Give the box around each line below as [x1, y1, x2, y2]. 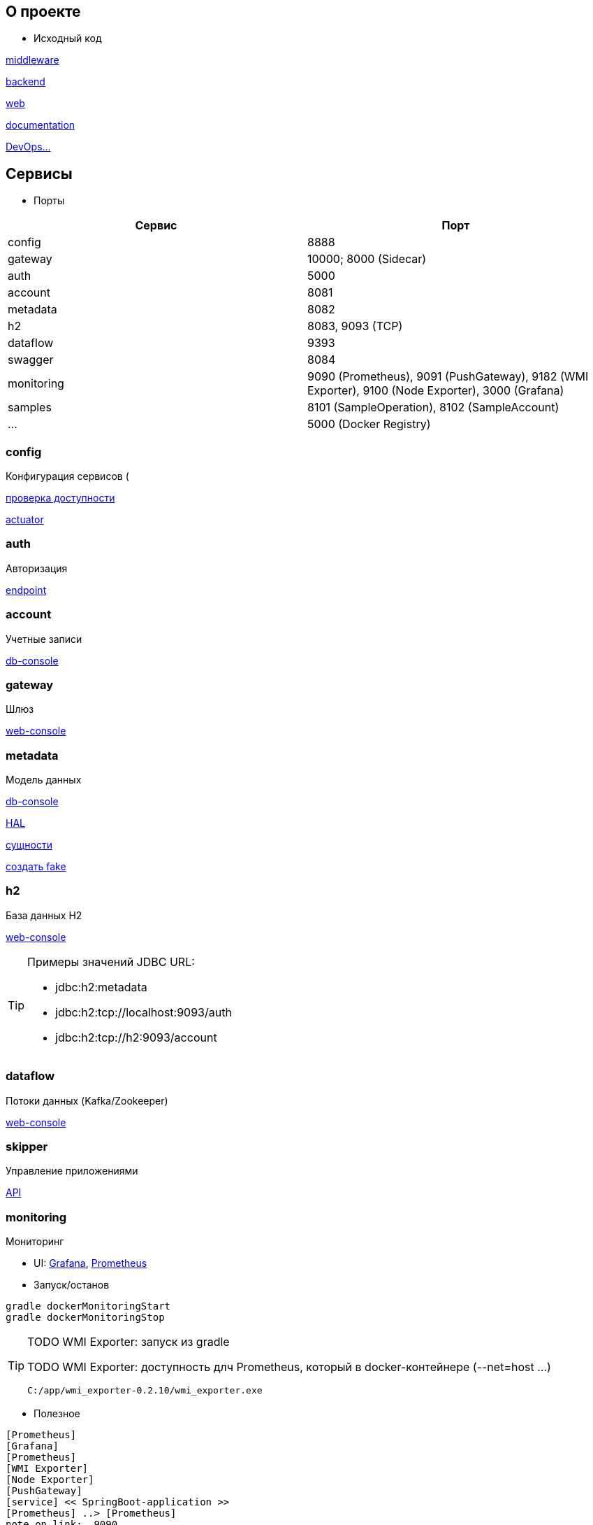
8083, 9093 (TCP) [307, 319, 403, 334]
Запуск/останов [34, 1279, 110, 1291]
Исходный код [34, 32, 102, 45]
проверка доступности [6, 492, 115, 504]
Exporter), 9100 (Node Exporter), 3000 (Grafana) [307, 383, 564, 398]
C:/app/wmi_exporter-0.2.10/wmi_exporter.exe [27, 1385, 263, 1396]
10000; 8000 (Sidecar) [307, 252, 427, 267]
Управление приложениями [6, 1165, 138, 1177]
